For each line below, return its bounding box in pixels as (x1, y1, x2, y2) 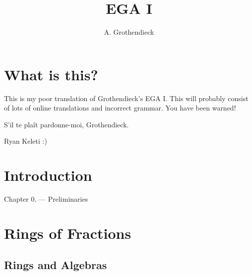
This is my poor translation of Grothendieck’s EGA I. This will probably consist (4, 93, 249, 103)
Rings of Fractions (4, 222, 131, 243)
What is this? (4, 64, 98, 84)
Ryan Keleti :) (4, 136, 47, 146)
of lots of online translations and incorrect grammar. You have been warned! (4, 103, 236, 113)
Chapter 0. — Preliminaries (4, 194, 88, 204)
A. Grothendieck (104, 27, 154, 37)
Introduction (4, 165, 92, 185)
